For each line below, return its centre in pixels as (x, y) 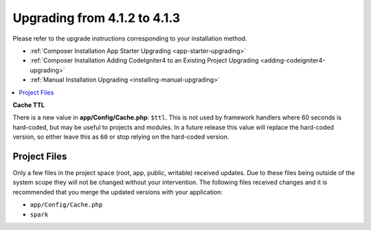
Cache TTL (29, 105)
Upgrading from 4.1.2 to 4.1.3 (97, 18)
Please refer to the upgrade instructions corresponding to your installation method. (130, 38)
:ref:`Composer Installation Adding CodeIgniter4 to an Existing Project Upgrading (144, 60)
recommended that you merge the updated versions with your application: (118, 192)
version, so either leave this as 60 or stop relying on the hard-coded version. (121, 137)
